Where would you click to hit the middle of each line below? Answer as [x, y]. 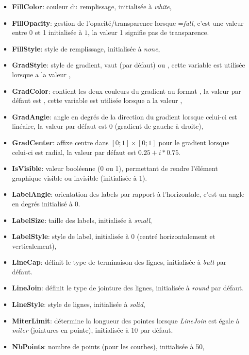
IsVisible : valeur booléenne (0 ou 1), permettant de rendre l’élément [115, 168]
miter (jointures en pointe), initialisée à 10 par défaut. [92, 330]
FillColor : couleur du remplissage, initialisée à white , [92, 6]
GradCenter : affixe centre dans [60, 142]
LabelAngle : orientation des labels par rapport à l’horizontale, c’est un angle [128, 194]
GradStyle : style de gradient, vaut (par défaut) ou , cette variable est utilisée [128, 65]
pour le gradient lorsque [194, 142]
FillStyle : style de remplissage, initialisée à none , [86, 48]
